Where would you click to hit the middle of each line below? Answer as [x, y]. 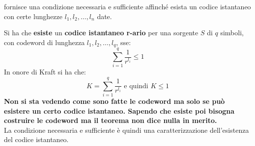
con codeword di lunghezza [44, 42]
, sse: [124, 42]
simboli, [232, 33]
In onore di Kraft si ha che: [45, 72]
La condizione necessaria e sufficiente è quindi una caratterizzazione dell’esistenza [127, 130]
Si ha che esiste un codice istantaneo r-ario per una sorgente [101, 33]
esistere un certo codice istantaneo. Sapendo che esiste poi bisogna [119, 110]
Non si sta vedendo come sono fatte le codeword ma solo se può [114, 101]
